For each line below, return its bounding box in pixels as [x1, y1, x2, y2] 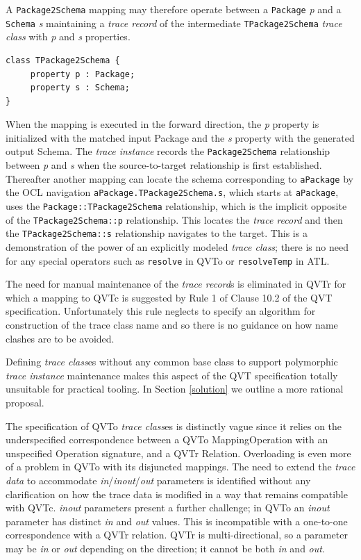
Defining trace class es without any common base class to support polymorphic [6, 354, 338, 369]
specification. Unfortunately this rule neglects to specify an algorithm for [6, 304, 316, 318]
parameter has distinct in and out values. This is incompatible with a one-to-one [6, 513, 348, 528]
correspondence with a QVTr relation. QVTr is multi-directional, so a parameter [6, 527, 348, 542]
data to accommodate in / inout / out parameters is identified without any [6, 472, 311, 487]
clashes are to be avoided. [6, 331, 115, 345]
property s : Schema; [30, 83, 130, 93]
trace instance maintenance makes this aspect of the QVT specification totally [6, 368, 338, 382]
